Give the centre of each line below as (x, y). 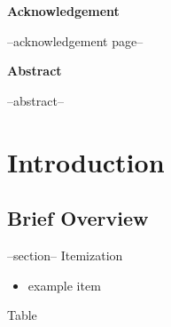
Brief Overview (78, 218)
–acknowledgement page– (75, 40)
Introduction (86, 161)
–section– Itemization (65, 255)
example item (64, 285)
